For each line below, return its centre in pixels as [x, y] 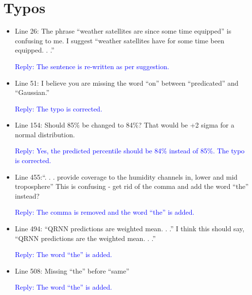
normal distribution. [45, 134]
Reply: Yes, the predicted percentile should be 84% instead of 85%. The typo [130, 151]
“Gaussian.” [32, 92]
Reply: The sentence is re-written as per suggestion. [92, 66]
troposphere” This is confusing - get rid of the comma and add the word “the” [132, 186]
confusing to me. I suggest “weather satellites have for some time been [119, 40]
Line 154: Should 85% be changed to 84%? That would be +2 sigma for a [125, 125]
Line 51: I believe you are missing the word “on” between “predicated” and [127, 83]
